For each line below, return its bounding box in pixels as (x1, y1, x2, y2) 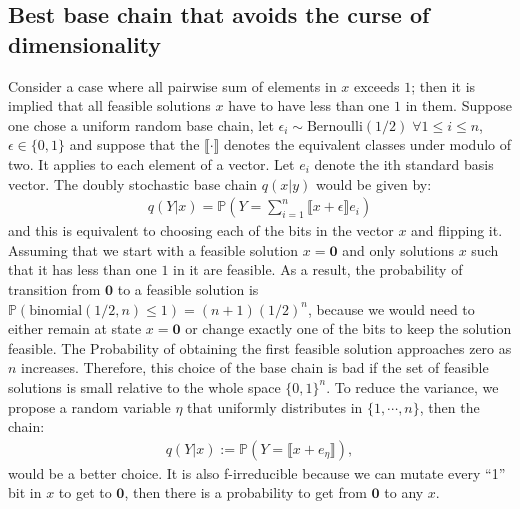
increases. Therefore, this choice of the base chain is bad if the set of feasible (21, 357, 489, 378)
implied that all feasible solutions (8, 95, 211, 116)
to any (384, 482, 424, 503)
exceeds (354, 75, 400, 96)
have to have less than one (228, 95, 390, 116)
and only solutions (342, 239, 454, 260)
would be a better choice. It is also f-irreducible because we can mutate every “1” (8, 462, 506, 483)
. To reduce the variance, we (326, 376, 499, 397)
